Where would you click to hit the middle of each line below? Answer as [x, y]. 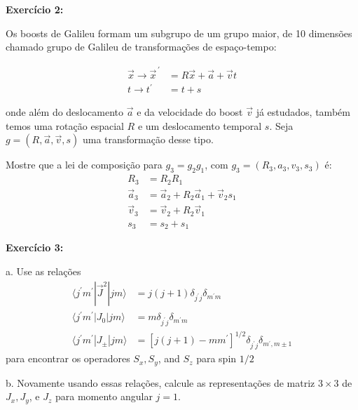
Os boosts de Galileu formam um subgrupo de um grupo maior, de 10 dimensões [179, 33]
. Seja [281, 125]
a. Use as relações [43, 271]
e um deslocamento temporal [200, 125]
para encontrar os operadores [68, 358]
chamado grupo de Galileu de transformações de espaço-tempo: [141, 47]
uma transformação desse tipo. [148, 139]
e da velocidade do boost [190, 112]
